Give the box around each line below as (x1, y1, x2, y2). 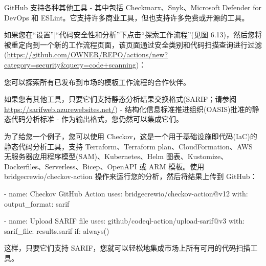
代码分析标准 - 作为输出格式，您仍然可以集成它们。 (11, 114, 183, 124)
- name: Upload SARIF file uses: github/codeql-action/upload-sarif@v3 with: (4, 215, 245, 226)
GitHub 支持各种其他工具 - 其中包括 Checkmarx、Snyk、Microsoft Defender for (4, 2, 261, 12)
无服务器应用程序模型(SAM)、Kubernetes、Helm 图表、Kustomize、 (4, 151, 228, 162)
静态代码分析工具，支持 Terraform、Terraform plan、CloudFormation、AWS (4, 141, 253, 151)
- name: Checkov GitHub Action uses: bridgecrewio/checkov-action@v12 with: (4, 188, 248, 198)
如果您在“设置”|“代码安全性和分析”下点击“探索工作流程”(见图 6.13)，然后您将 (4, 29, 262, 40)
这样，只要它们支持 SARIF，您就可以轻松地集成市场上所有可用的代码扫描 (4, 242, 251, 253)
